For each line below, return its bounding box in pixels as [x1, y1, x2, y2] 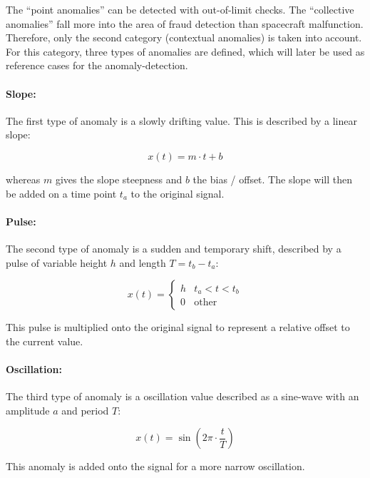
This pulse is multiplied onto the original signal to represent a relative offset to [6, 320, 350, 335]
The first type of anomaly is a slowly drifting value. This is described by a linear [6, 113, 357, 128]
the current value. [6, 333, 83, 348]
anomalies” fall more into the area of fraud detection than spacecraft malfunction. [6, 16, 364, 31]
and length [119, 255, 166, 270]
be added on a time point [6, 185, 117, 200]
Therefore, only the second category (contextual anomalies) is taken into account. [6, 30, 362, 45]
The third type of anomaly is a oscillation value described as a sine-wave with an [6, 389, 359, 404]
